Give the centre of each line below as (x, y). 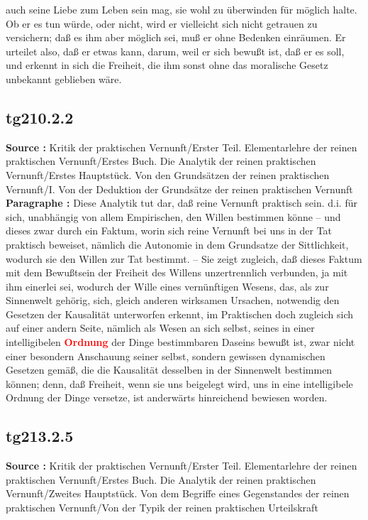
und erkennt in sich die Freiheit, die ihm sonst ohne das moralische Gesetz (167, 65)
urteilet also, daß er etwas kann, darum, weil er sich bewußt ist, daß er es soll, (175, 51)
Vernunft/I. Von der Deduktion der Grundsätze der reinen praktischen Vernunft (179, 189)
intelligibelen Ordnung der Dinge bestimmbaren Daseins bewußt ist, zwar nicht (180, 342)
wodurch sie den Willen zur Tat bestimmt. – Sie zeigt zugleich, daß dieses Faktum (184, 258)
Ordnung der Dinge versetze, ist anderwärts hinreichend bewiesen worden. (167, 397)
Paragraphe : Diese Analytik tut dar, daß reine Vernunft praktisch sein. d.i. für (182, 203)
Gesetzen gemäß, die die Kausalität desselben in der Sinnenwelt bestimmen (169, 370)
